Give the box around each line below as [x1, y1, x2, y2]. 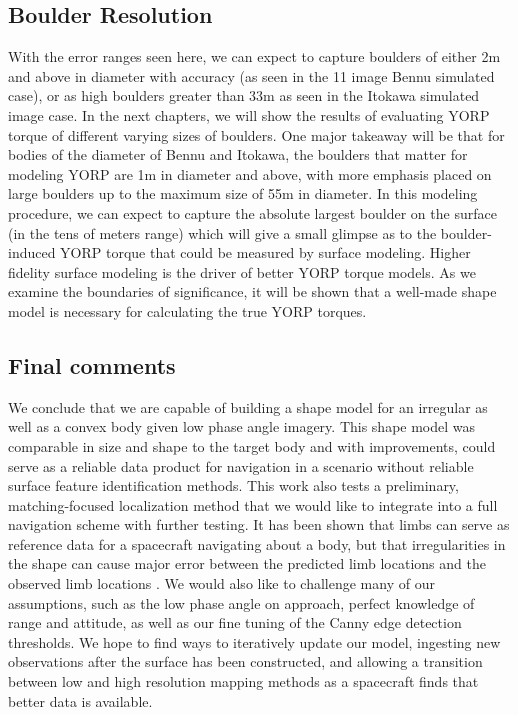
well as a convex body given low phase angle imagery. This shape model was [8, 416, 476, 437]
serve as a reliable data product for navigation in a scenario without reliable [8, 455, 474, 476]
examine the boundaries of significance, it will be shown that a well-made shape [8, 281, 497, 302]
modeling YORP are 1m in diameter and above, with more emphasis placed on [8, 163, 492, 184]
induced [8, 242, 56, 263]
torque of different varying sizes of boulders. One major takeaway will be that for [8, 124, 505, 145]
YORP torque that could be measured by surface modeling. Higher [60, 242, 471, 263]
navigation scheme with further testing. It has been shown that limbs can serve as [8, 514, 510, 535]
